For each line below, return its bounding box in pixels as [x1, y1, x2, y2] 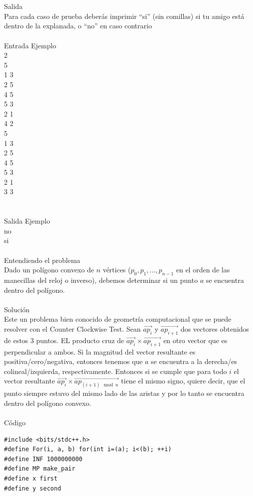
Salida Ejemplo [4, 216, 50, 226]
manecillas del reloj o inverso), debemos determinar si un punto [4, 275, 198, 285]
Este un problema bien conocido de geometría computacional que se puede [4, 314, 232, 324]
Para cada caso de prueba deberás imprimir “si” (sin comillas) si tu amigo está [4, 10, 245, 21]
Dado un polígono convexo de [4, 264, 94, 275]
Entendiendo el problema [4, 254, 81, 265]
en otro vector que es [163, 335, 228, 345]
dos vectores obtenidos [180, 323, 249, 334]
